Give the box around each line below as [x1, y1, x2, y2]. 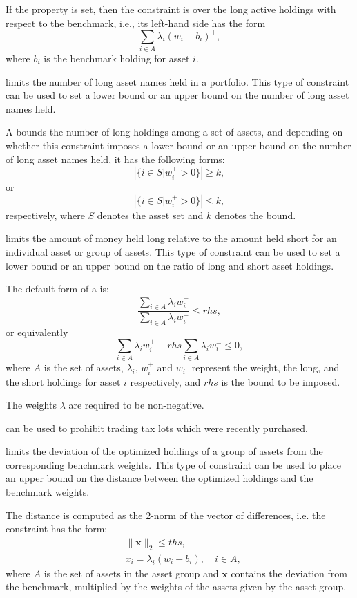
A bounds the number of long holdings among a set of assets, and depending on [6, 124, 343, 139]
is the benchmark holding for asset [44, 51, 190, 66]
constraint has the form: [6, 521, 108, 536]
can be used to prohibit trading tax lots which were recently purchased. [6, 420, 308, 435]
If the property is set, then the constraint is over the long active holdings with [6, 2, 336, 16]
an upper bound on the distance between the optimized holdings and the [6, 471, 313, 485]
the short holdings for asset [6, 374, 121, 389]
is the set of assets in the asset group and [44, 566, 219, 580]
